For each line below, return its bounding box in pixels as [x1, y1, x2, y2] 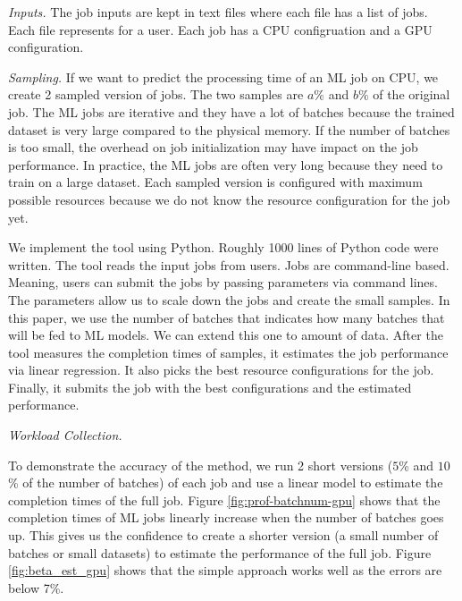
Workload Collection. [8, 426, 122, 444]
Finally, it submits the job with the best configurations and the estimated [8, 377, 412, 396]
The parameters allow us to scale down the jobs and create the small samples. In [8, 290, 450, 309]
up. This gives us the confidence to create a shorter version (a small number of [8, 526, 439, 545]
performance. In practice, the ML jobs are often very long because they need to [8, 155, 443, 174]
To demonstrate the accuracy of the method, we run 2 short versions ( [8, 455, 393, 474]
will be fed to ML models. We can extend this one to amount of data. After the [8, 326, 443, 344]
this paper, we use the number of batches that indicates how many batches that [8, 308, 445, 326]
